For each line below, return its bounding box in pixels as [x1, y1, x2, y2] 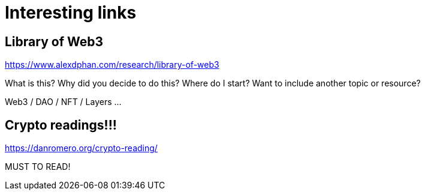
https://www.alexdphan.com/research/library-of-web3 [5, 59, 219, 70]
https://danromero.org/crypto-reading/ [5, 143, 158, 154]
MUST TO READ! [5, 161, 71, 172]
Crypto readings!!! [5, 117, 117, 133]
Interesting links [5, 2, 137, 23]
